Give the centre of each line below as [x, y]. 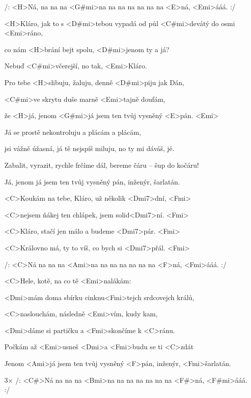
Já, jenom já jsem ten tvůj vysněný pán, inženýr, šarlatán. [92, 181]
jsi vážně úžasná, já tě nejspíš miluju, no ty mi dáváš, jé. [89, 148]
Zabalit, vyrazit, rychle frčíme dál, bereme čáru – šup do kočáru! [102, 165]
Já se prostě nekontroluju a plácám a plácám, [73, 132]
